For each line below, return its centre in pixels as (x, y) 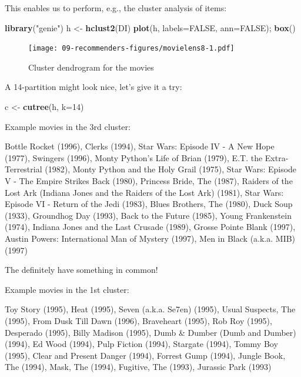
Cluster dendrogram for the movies (91, 67)
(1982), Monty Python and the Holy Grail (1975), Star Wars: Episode (171, 169)
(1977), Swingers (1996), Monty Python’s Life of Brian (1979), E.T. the (134, 157)
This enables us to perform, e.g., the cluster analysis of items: (116, 8)
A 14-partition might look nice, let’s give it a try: (93, 87)
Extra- (277, 157)
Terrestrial (24, 169)
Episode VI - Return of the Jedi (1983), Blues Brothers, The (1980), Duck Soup (149, 204)
